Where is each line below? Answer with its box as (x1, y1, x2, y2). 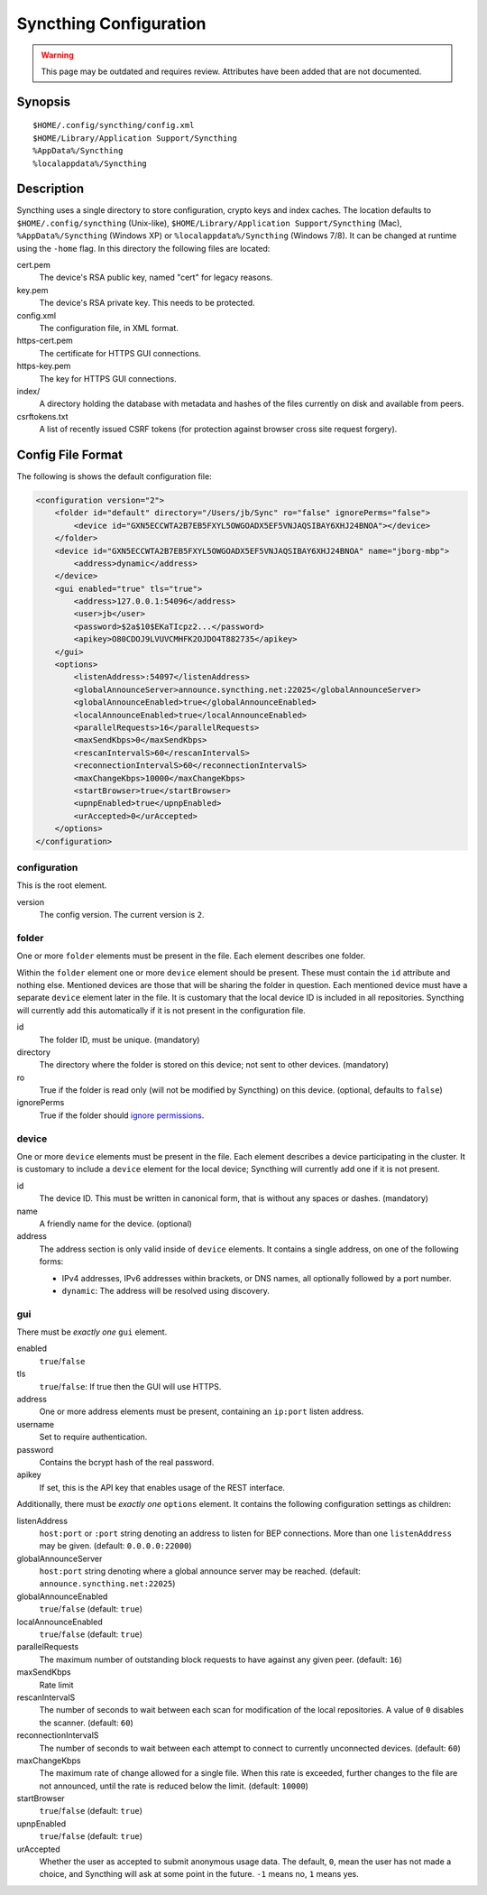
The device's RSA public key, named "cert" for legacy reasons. (39, 272, 273, 283)
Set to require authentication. (39, 1431, 148, 1443)
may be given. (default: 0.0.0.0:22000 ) (39, 1540, 192, 1551)
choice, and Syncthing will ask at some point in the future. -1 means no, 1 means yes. (39, 1869, 360, 1880)
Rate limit (39, 1679, 74, 1690)
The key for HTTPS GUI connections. (39, 373, 177, 384)
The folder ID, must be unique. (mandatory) (39, 1034, 200, 1045)
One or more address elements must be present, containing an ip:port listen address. (39, 1406, 364, 1417)
